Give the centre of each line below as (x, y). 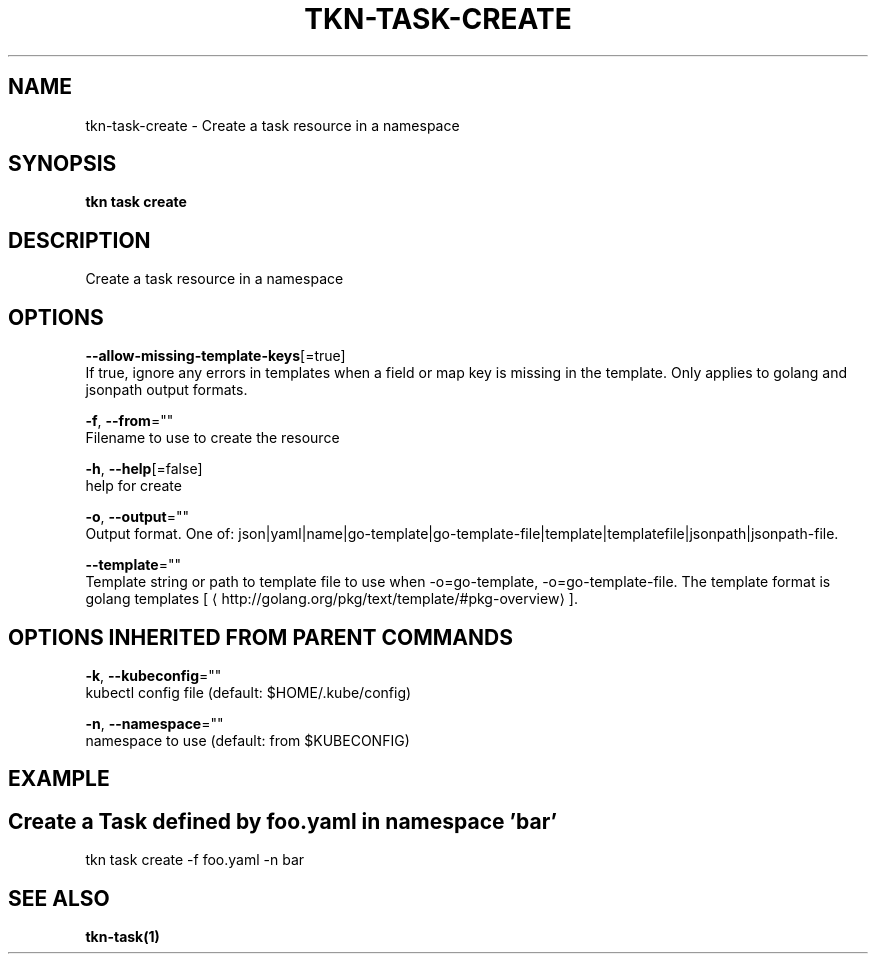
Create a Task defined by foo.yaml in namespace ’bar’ (283, 821)
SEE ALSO (59, 898)
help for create (133, 486)
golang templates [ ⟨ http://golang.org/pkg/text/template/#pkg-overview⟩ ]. (331, 599)
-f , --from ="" (129, 421)
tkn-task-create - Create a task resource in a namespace (272, 125)
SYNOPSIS (62, 164)
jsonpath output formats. (166, 390)
